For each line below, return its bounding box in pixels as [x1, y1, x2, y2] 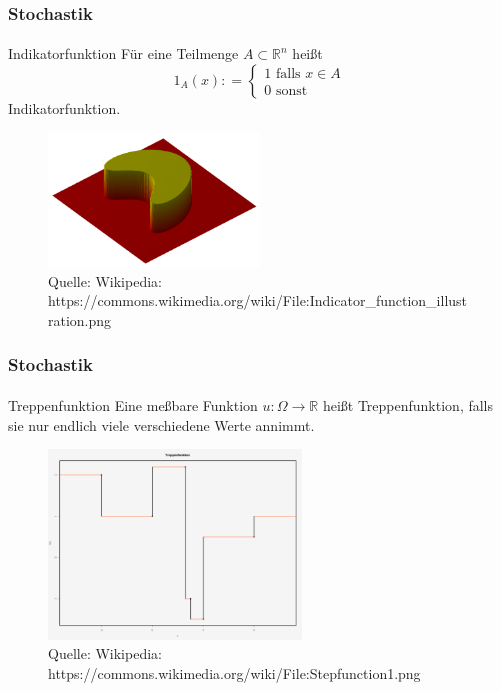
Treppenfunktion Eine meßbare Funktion [8, 394, 258, 415]
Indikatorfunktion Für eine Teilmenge [8, 43, 239, 64]
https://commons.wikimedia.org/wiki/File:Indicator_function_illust [48, 290, 468, 311]
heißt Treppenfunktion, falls [322, 394, 494, 415]
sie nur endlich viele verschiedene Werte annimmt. [8, 414, 315, 435]
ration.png [48, 309, 112, 330]
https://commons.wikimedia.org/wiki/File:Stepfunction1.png [48, 663, 421, 684]
